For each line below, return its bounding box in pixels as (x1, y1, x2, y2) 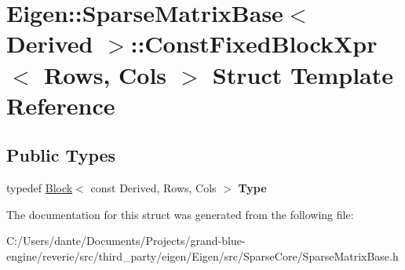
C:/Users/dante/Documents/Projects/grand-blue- (6, 232, 246, 249)
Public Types (6, 143, 116, 167)
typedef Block (6, 180, 73, 196)
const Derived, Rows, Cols (90, 180, 217, 196)
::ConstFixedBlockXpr (130, 27, 378, 60)
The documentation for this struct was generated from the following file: (6, 206, 354, 222)
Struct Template (212, 58, 394, 90)
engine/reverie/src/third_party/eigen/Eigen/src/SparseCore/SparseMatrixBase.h (6, 247, 399, 264)
